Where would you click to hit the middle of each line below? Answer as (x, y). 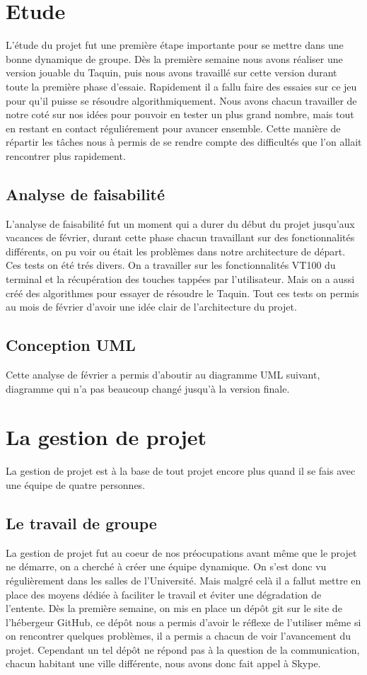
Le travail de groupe (81, 523)
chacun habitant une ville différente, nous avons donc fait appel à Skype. (163, 663)
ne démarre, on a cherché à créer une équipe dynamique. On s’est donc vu (166, 566)
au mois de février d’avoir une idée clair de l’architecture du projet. (151, 307)
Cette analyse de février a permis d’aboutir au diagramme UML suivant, (163, 375)
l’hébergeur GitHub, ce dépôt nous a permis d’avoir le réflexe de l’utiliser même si (183, 622)
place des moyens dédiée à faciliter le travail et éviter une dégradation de (164, 594)
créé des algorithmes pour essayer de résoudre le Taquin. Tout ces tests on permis (182, 293)
